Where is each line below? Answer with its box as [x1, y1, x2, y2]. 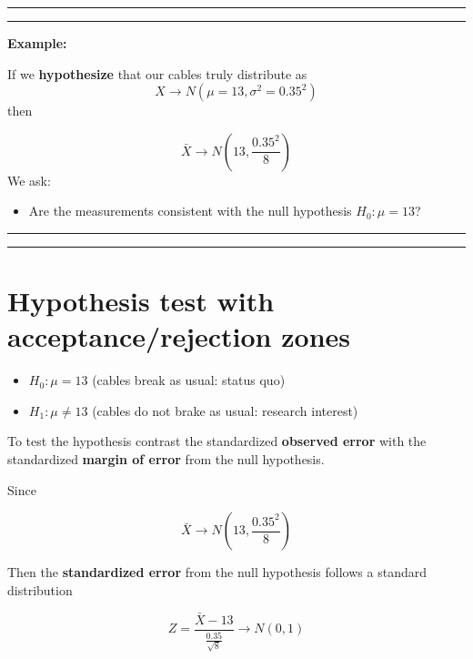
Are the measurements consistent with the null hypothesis [28, 201, 352, 220]
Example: [7, 34, 67, 52]
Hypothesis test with [7, 282, 275, 319]
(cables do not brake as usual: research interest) [92, 400, 358, 420]
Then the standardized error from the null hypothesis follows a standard [7, 563, 427, 582]
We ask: [7, 170, 51, 189]
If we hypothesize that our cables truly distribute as [7, 64, 307, 83]
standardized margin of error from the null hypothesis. [7, 450, 325, 469]
